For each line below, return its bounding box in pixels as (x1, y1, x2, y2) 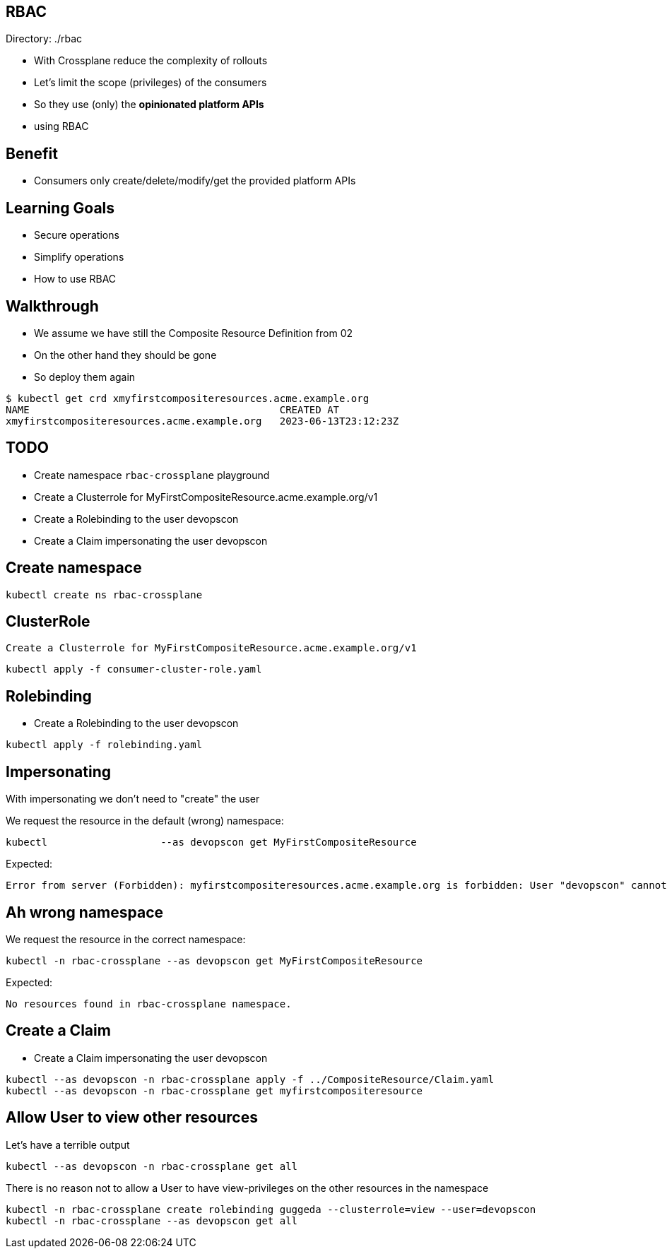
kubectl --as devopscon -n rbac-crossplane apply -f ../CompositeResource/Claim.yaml (6, 1073, 495, 1085)
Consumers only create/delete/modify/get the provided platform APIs (34, 175, 356, 187)
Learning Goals (6, 199, 115, 217)
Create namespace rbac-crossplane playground (34, 468, 270, 481)
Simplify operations (34, 251, 124, 264)
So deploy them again (34, 370, 136, 383)
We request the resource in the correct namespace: (6, 933, 246, 946)
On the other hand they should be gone (34, 348, 217, 361)
